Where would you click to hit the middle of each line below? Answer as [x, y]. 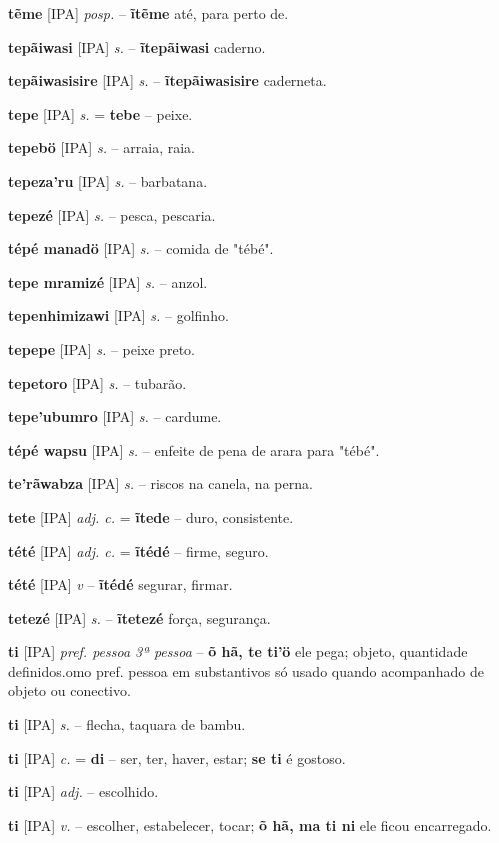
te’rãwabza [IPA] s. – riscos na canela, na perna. [160, 483]
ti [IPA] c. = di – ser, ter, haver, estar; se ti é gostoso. [177, 757]
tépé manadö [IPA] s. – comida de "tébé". [141, 248]
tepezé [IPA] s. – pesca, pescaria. [112, 214]
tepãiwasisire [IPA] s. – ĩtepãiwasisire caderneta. [167, 80]
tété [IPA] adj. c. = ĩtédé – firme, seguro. [138, 550]
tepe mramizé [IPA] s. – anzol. [108, 281]
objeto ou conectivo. [69, 690]
